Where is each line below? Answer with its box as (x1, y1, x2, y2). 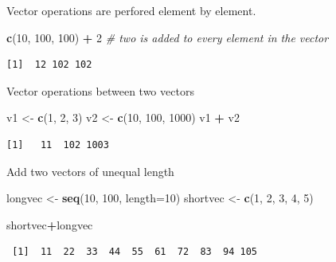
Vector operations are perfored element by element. (6, 2, 256, 18)
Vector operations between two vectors (6, 82, 194, 99)
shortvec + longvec (6, 216, 93, 233)
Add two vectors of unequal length (6, 162, 174, 179)
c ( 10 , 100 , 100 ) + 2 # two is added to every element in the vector (6, 29, 329, 45)
